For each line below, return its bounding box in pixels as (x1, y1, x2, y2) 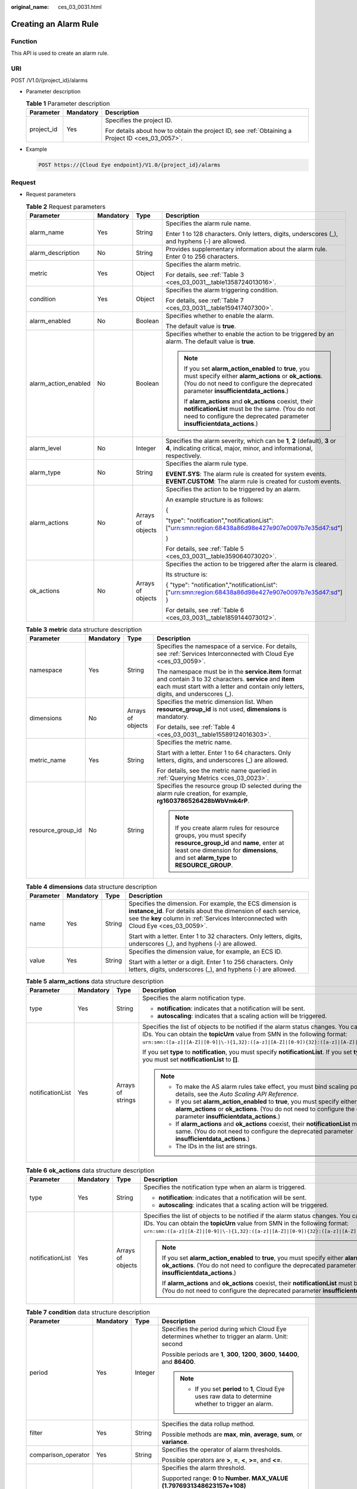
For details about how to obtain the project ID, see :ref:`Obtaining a (105, 127, 292, 135)
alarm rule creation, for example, (156, 789, 248, 798)
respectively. (165, 451, 202, 460)
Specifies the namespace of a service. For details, (156, 642, 297, 650)
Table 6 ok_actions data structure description (26, 1166, 155, 1175)
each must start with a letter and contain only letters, (156, 683, 305, 691)
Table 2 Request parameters (26, 203, 106, 211)
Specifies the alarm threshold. (161, 1463, 246, 1472)
